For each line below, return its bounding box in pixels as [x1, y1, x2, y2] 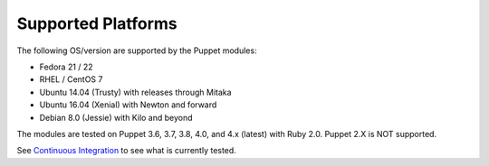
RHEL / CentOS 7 [39, 74, 103, 85]
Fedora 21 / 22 [39, 61, 94, 72]
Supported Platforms [16, 14, 178, 33]
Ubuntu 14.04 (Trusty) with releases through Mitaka [39, 87, 232, 97]
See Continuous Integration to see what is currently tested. [16, 145, 237, 156]
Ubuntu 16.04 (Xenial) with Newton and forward [39, 99, 217, 110]
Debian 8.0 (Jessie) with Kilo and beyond [39, 112, 194, 123]
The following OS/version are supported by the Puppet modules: [16, 45, 257, 56]
